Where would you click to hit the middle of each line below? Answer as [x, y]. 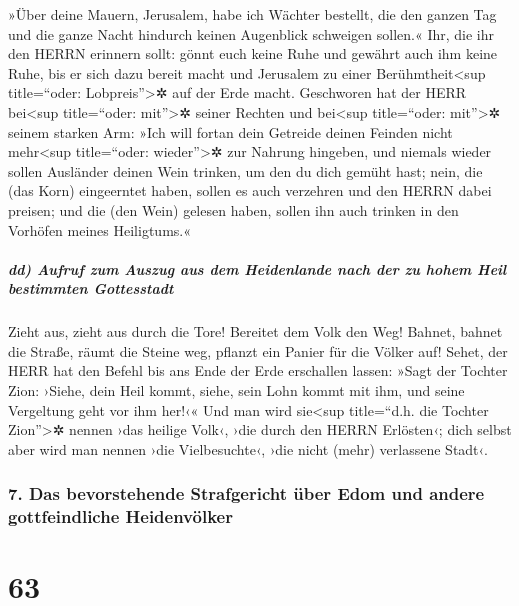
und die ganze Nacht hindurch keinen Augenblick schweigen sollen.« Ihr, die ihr [251, 33]
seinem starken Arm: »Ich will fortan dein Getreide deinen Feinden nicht [230, 131]
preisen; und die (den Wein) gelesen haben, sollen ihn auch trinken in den [233, 209]
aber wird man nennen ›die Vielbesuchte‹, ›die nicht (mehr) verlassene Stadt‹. [248, 448]
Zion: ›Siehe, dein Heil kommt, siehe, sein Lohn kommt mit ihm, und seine [236, 390]
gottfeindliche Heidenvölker [120, 516]
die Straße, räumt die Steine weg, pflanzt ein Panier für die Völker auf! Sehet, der [258, 350]
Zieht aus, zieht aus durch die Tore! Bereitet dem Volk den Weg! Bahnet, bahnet [255, 331]
